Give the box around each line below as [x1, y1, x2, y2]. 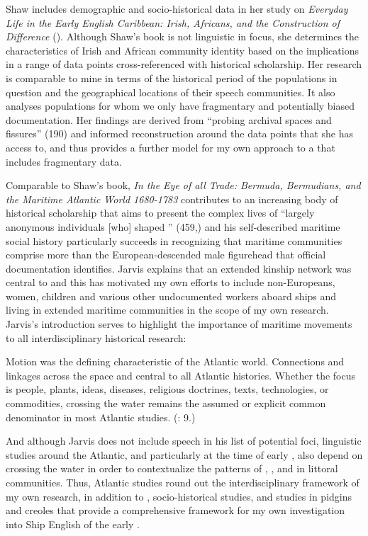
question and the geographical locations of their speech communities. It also [6, 84, 335, 99]
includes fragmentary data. [6, 154, 122, 169]
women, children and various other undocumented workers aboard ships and [6, 288, 337, 303]
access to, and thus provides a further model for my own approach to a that [6, 139, 335, 154]
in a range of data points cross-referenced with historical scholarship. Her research [6, 57, 362, 72]
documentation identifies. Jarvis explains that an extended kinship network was [6, 261, 352, 275]
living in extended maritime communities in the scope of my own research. [6, 302, 329, 317]
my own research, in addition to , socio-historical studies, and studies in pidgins [6, 489, 352, 503]
